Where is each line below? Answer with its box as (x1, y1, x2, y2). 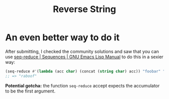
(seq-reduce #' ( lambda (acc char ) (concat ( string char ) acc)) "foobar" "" (5, 69, 167, 74)
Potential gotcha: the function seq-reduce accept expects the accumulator (5, 82, 160, 88)
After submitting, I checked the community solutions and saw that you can (5, 48, 159, 54)
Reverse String (52, 4, 117, 15)
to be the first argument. (5, 88, 56, 94)
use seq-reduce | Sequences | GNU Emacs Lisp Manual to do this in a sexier (5, 54, 163, 60)
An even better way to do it (5, 32, 120, 43)
